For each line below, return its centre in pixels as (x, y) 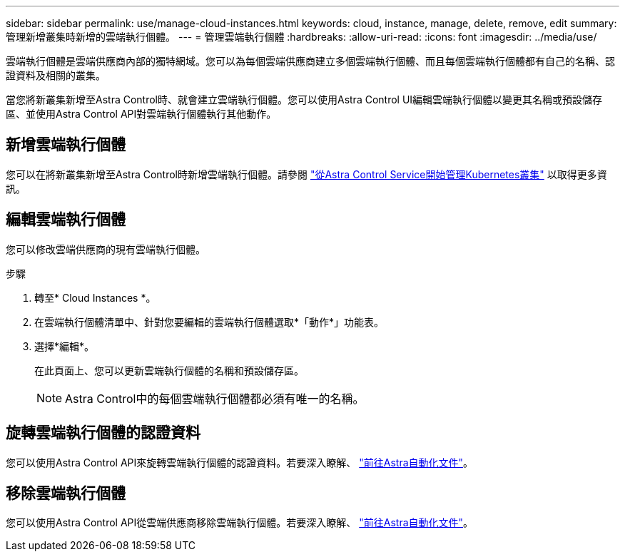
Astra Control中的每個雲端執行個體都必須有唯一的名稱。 (215, 398)
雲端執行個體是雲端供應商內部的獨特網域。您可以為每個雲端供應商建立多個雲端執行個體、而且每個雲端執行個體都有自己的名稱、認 (310, 61)
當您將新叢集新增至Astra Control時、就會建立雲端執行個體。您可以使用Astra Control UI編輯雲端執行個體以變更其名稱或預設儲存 (304, 99)
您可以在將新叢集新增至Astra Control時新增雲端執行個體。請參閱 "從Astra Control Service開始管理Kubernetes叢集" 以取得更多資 (306, 174)
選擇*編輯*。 (65, 346)
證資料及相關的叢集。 (56, 75)
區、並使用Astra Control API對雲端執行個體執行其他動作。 (141, 114)
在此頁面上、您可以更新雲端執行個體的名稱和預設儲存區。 (169, 370)
